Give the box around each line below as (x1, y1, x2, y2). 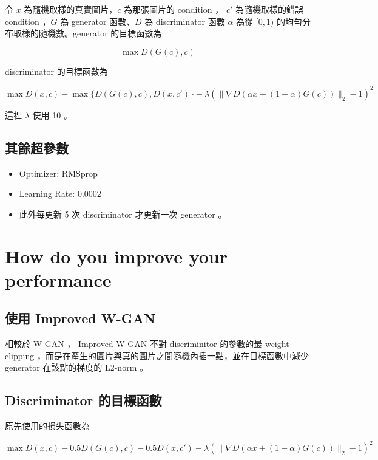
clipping (5, 349, 35, 362)
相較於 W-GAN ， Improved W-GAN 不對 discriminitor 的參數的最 (5, 337, 263, 350)
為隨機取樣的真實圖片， (24, 3, 118, 15)
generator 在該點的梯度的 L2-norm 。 (5, 361, 148, 374)
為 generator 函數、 (60, 15, 135, 27)
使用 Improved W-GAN (5, 309, 155, 328)
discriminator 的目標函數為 (5, 64, 108, 77)
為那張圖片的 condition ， (124, 3, 224, 15)
